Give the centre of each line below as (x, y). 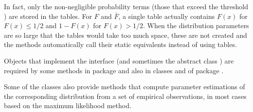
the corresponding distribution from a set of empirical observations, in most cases (125, 96)
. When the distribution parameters (196, 25)
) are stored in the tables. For (48, 16)
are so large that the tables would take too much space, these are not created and (126, 35)
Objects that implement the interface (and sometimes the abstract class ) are (119, 60)
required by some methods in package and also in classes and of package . (114, 70)
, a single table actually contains (167, 16)
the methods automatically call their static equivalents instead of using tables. (120, 44)
